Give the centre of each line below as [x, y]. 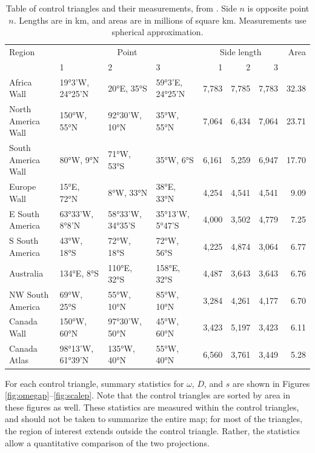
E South [24, 213]
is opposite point [278, 8]
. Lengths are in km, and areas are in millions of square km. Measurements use [160, 20]
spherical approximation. [157, 32]
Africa [21, 82]
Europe [23, 186]
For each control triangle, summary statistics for [94, 383]
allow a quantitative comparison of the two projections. [107, 442]
